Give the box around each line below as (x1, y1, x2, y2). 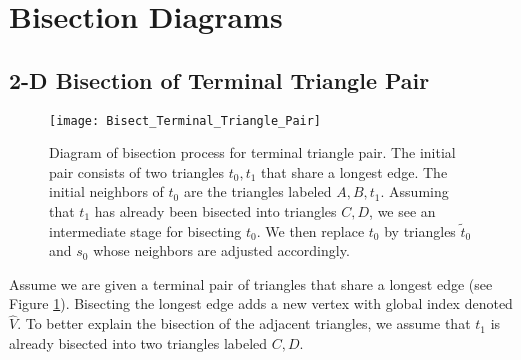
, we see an (369, 201, 436, 222)
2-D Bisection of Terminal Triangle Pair (9, 64, 430, 95)
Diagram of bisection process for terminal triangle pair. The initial (49, 142, 456, 163)
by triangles (384, 220, 456, 241)
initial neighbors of (49, 181, 164, 202)
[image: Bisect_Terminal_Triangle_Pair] (49, 113, 322, 128)
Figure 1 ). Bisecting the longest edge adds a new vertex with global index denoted (9, 293, 513, 314)
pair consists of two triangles (49, 161, 224, 182)
